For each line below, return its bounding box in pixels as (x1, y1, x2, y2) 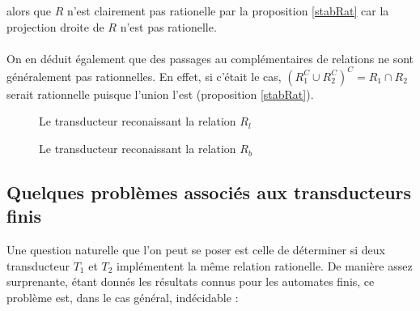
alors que (6, 2, 51, 19)
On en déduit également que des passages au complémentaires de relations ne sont (6, 49, 414, 66)
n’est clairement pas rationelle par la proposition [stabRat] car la (66, 2, 389, 19)
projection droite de (6, 18, 104, 35)
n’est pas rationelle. (120, 18, 217, 35)
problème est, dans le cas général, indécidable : (6, 289, 239, 306)
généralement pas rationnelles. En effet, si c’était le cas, (6, 67, 282, 84)
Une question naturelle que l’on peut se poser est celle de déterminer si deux (6, 241, 385, 258)
